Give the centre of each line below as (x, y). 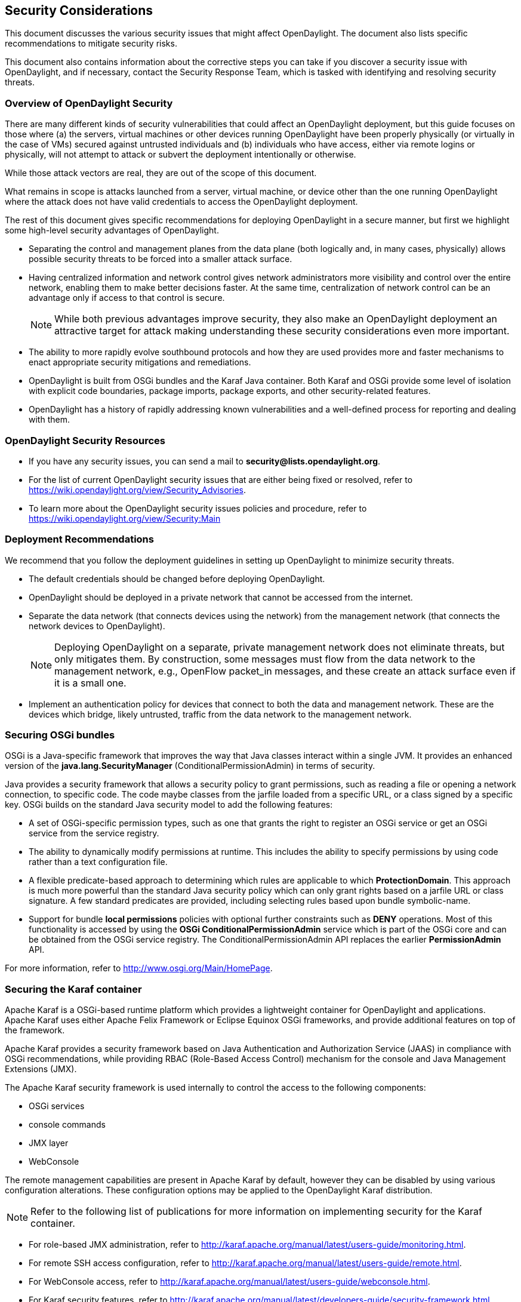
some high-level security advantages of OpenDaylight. (112, 230)
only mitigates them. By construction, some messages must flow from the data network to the (265, 659)
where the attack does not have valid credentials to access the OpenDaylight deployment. (181, 202)
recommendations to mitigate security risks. (91, 44)
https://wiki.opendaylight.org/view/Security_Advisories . (137, 490)
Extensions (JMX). (41, 1069)
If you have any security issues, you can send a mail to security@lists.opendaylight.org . (205, 461)
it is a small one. (90, 683)
